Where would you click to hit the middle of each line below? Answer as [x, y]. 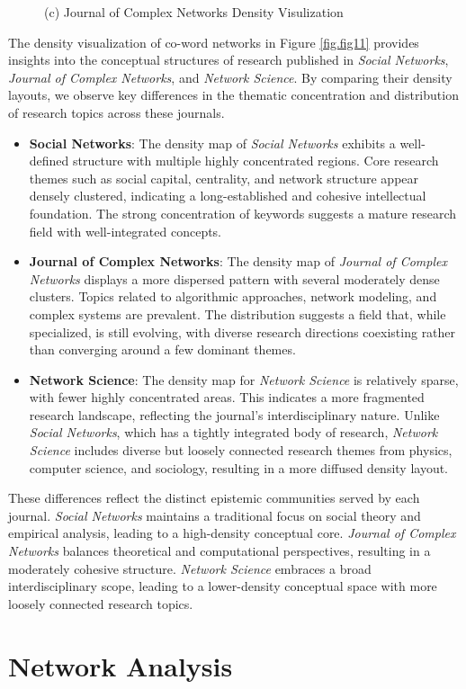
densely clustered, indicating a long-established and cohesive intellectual [228, 196]
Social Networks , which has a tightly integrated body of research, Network [233, 432]
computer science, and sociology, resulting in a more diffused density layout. [239, 467]
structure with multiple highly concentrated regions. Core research [256, 161]
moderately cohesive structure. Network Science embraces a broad [190, 568]
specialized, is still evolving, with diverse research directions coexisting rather [242, 331]
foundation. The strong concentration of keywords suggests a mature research [243, 213]
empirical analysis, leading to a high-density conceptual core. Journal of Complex [232, 533]
